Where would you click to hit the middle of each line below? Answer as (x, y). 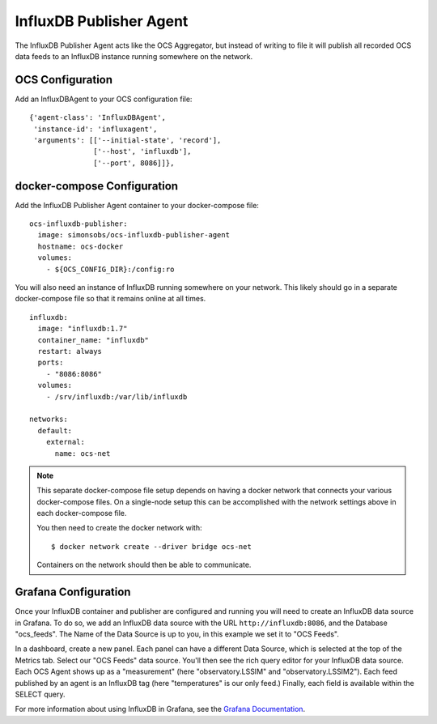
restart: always (70, 351)
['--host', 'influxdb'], (142, 151)
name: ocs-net (83, 453)
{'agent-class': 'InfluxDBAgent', (98, 118)
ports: (51, 363)
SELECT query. (40, 694)
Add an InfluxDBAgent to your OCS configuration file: (104, 99)
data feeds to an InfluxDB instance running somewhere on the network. (134, 56)
